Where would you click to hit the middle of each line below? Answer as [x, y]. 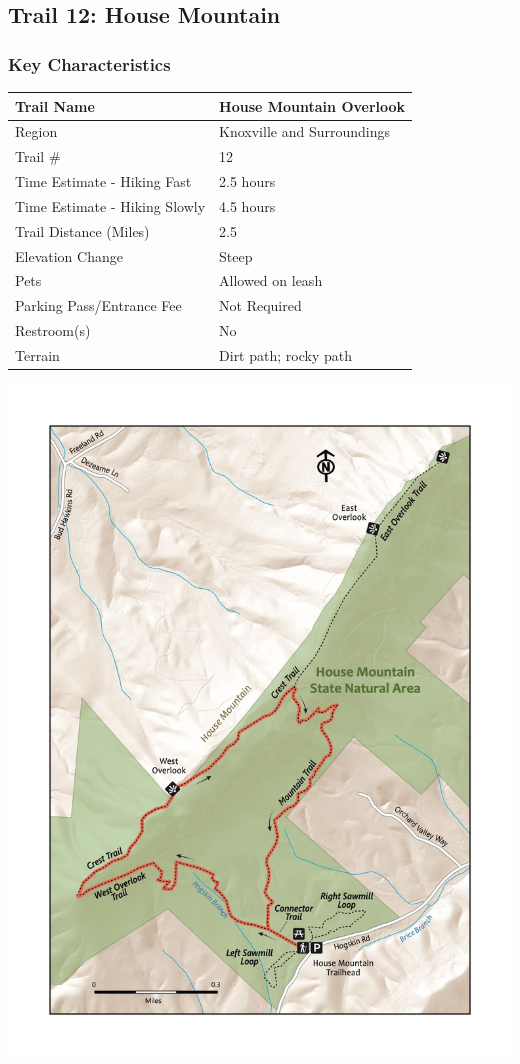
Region [36, 131]
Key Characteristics [89, 63]
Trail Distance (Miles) [82, 230]
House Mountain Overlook [312, 105]
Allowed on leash [271, 280]
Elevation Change [69, 255]
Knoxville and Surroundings [304, 131]
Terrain [37, 354]
